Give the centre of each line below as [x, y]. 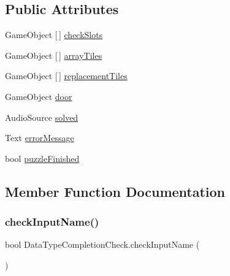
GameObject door [39, 96]
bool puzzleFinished [42, 158]
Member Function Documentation [115, 191]
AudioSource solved [42, 117]
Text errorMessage [40, 138]
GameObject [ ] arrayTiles [54, 55]
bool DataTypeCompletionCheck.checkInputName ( [102, 244]
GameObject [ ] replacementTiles [66, 76]
